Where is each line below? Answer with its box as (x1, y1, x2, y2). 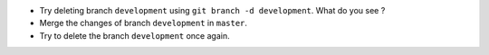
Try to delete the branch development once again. (39, 30, 230, 41)
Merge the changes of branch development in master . (39, 18, 248, 29)
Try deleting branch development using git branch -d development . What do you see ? (39, 5, 386, 15)
